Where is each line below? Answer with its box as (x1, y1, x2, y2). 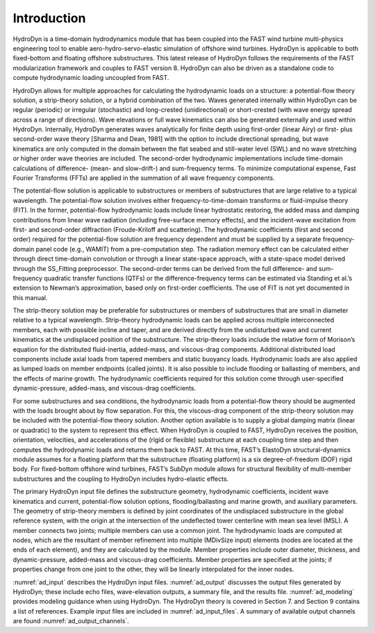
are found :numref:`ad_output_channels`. (12, 617, 130, 625)
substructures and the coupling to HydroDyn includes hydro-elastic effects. (12, 475, 229, 483)
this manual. (12, 293, 48, 302)
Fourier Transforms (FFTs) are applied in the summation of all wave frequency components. (12, 174, 275, 182)
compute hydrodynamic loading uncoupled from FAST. (12, 74, 169, 82)
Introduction (12, 10, 86, 26)
